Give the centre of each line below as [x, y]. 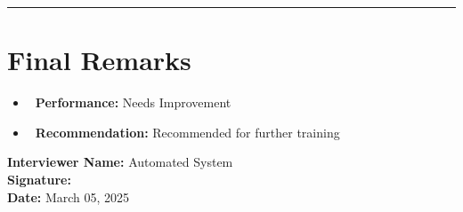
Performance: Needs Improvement [133, 102]
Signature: [39, 179]
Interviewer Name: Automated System [120, 162]
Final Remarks [99, 60]
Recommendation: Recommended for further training [187, 132]
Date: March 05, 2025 [69, 196]
